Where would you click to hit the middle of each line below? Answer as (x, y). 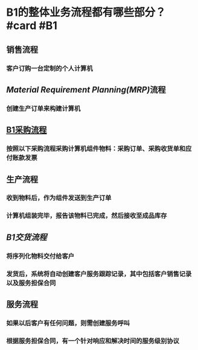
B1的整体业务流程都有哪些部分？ (86, 12)
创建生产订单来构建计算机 (43, 108)
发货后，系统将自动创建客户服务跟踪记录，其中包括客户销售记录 (99, 274)
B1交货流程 (27, 237)
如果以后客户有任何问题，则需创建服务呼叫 (68, 323)
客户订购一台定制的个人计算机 (50, 68)
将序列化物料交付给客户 (40, 256)
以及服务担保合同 (31, 283)
